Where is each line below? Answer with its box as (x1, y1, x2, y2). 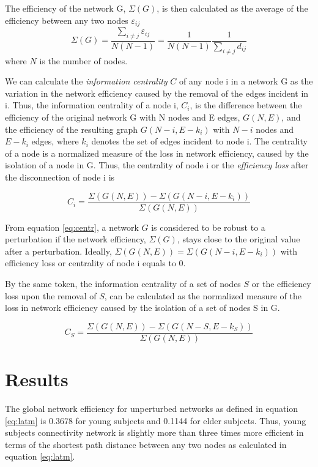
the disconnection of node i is (5, 171, 115, 184)
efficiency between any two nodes (5, 13, 128, 26)
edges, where (31, 135, 79, 148)
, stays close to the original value (177, 233, 300, 245)
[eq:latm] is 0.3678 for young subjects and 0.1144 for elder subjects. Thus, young (5, 414, 306, 427)
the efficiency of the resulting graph (5, 122, 138, 135)
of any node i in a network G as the (179, 75, 313, 88)
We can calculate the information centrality (5, 75, 168, 88)
